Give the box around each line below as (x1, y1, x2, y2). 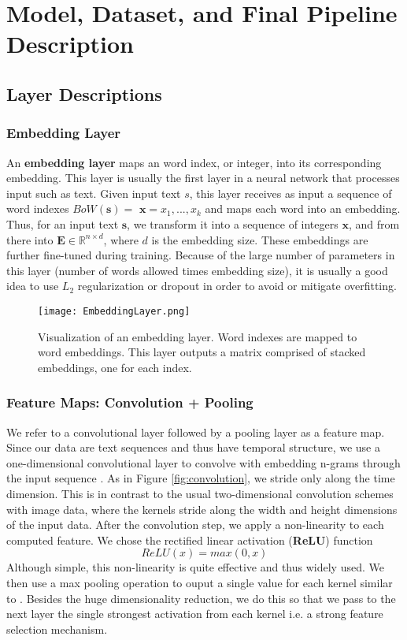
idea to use (6, 277, 59, 294)
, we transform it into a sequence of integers (127, 215, 339, 232)
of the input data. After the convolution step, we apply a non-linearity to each (6, 516, 384, 533)
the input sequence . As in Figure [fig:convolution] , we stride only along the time (6, 470, 395, 486)
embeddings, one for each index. (38, 359, 192, 375)
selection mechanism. (6, 620, 108, 637)
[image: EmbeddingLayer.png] (38, 305, 191, 317)
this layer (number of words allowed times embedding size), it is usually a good (6, 262, 388, 278)
